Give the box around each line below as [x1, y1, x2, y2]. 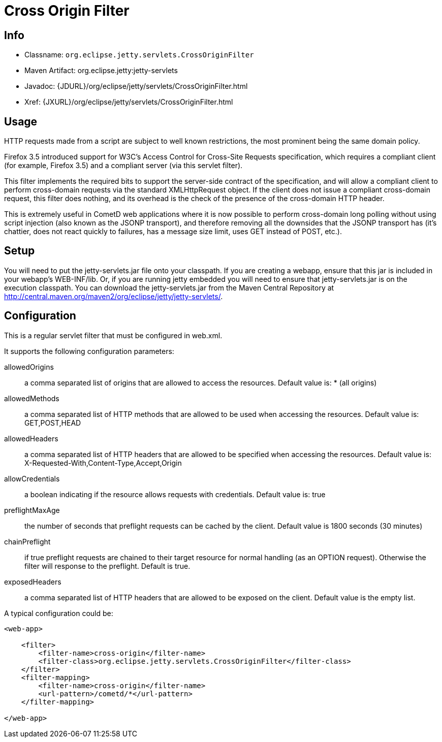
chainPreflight [4, 537, 51, 546]
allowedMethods [4, 394, 59, 403]
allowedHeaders [4, 434, 58, 443]
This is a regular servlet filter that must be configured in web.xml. [4, 331, 223, 340]
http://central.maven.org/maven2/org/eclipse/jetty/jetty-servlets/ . [4, 292, 223, 301]
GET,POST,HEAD [24, 418, 81, 427]
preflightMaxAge [4, 505, 60, 514]
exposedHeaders [4, 577, 61, 586]
